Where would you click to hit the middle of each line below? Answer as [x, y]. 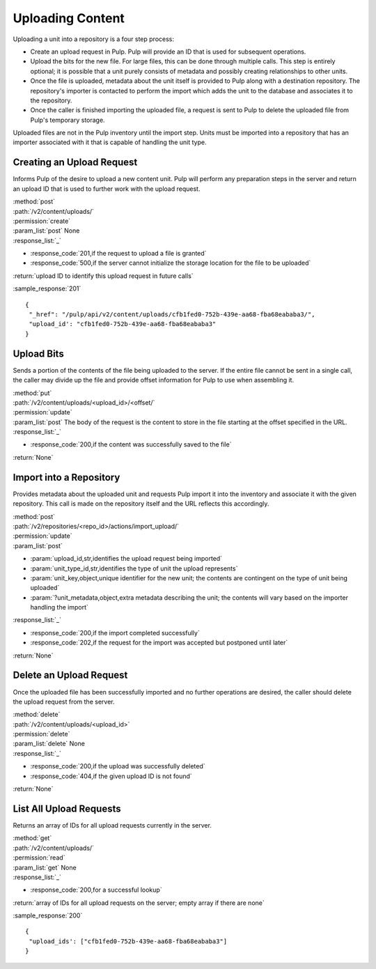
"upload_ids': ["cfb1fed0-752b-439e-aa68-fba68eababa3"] [128, 941]
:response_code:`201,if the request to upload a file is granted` [118, 254]
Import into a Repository [66, 477]
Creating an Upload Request [75, 163]
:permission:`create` [42, 221]
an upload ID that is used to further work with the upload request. [107, 189]
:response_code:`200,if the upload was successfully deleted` [118, 766]
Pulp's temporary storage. [68, 120]
